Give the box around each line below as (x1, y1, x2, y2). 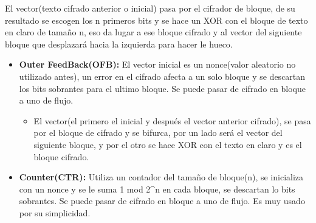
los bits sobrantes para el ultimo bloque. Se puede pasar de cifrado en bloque (19, 82, 306, 94)
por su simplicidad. (19, 206, 91, 219)
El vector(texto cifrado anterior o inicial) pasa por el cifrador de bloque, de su (5, 2, 295, 14)
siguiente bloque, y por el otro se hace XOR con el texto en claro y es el (33, 138, 302, 150)
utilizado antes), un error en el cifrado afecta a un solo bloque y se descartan (19, 69, 306, 82)
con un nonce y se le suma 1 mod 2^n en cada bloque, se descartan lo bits (19, 182, 295, 195)
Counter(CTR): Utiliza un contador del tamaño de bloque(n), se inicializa (19, 171, 304, 183)
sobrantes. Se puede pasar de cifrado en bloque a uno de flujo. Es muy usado (19, 194, 305, 207)
